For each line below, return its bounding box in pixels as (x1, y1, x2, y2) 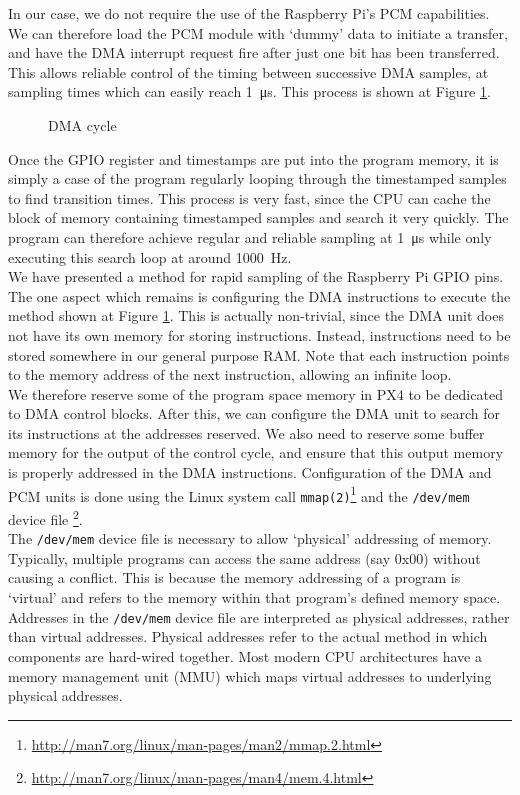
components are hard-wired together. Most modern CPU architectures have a (8, 645, 482, 666)
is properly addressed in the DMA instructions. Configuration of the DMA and (8, 462, 492, 483)
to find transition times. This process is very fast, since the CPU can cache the (8, 187, 491, 208)
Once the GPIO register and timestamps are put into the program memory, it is (8, 148, 499, 169)
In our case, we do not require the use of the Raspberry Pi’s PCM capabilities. (8, 3, 490, 23)
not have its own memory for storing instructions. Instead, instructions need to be (8, 324, 511, 345)
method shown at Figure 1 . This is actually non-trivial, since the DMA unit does (8, 305, 504, 326)
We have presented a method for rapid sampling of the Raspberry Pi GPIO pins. (8, 266, 504, 287)
